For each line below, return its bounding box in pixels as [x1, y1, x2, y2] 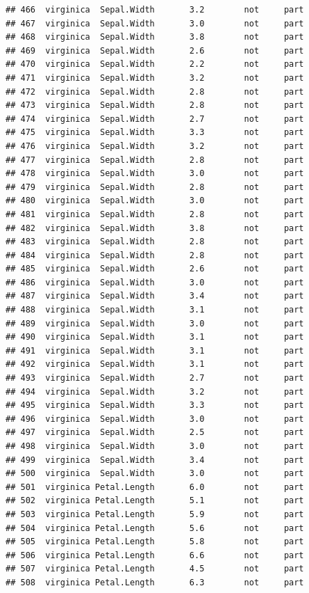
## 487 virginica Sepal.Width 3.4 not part [6, 291, 304, 301]
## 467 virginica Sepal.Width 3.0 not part [6, 18, 304, 29]
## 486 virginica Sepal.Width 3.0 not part [6, 277, 304, 287]
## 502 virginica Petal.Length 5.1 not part [6, 496, 304, 506]
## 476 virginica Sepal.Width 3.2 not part [6, 141, 304, 151]
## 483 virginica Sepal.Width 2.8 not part [6, 237, 304, 247]
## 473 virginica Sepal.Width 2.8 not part [6, 100, 304, 111]
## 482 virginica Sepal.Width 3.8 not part [6, 223, 304, 233]
